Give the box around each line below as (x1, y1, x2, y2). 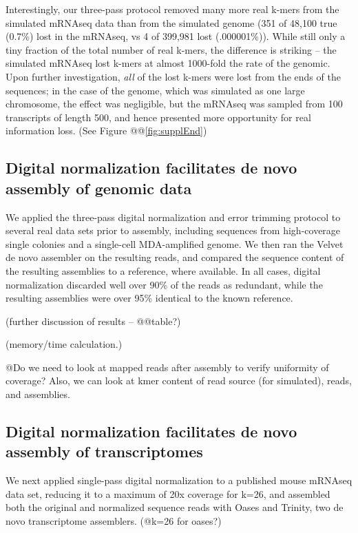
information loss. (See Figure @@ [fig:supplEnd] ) (6, 123, 207, 138)
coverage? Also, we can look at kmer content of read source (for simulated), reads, (6, 373, 352, 388)
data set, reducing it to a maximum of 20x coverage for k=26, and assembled (6, 486, 330, 501)
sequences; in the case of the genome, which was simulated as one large (6, 83, 305, 97)
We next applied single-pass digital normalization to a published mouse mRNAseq (6, 473, 352, 488)
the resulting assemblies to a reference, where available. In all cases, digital (6, 263, 321, 278)
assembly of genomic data (6, 177, 192, 198)
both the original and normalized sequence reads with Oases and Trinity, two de (6, 500, 344, 514)
